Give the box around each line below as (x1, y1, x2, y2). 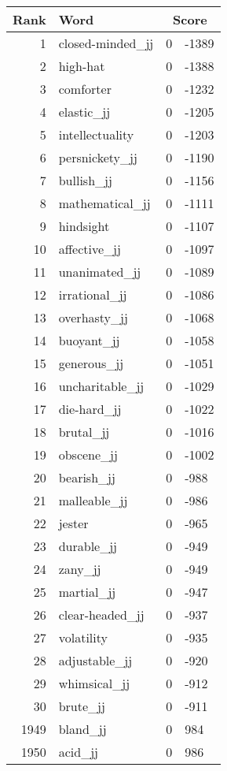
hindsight (58, 217, 110, 235)
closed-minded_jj (58, 34, 154, 52)
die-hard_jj (58, 400, 122, 418)
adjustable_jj (58, 651, 133, 669)
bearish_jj (58, 468, 115, 486)
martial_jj (58, 583, 116, 601)
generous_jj (58, 354, 124, 372)
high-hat (58, 57, 105, 75)
